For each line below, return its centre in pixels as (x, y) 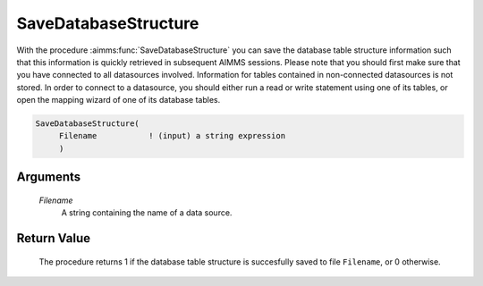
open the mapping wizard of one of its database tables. (119, 100)
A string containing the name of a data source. (147, 213)
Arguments (49, 177)
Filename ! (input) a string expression (172, 136)
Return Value (54, 238)
